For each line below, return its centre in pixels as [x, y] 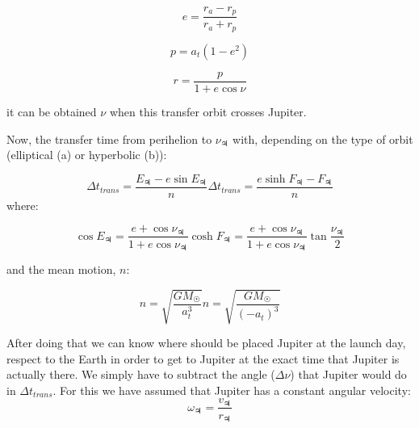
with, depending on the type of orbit [323, 138]
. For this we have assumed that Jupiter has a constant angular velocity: [232, 390]
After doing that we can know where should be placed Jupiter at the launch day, [206, 343]
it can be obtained [52, 111]
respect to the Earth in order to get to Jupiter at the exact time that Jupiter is [203, 358]
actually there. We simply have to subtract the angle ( [141, 374]
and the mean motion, [61, 269]
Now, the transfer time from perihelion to [109, 138]
